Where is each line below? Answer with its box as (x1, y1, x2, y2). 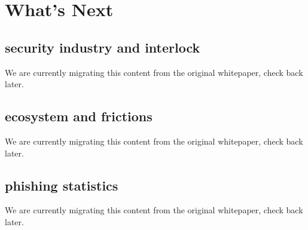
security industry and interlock (5, 38, 200, 56)
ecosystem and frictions (5, 107, 153, 125)
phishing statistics (5, 176, 118, 194)
